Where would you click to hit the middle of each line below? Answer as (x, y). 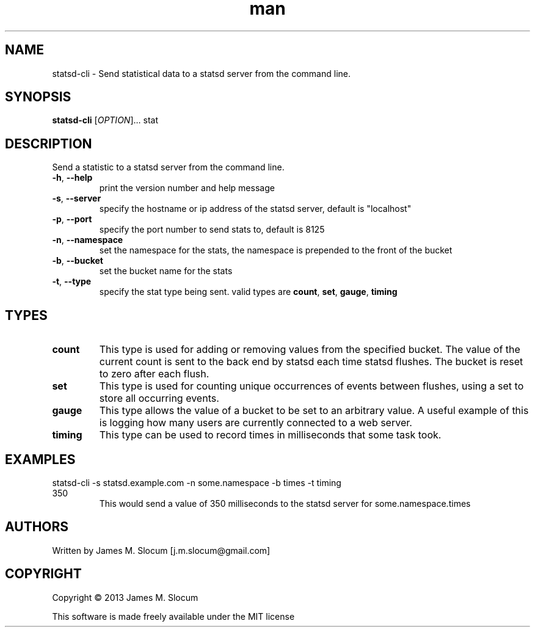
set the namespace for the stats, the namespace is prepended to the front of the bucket (276, 250)
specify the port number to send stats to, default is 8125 (212, 230)
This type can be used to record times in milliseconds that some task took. (270, 435)
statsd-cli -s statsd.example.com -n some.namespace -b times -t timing (197, 482)
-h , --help (72, 178)
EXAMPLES (40, 459)
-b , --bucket (78, 261)
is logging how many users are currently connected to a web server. (256, 423)
